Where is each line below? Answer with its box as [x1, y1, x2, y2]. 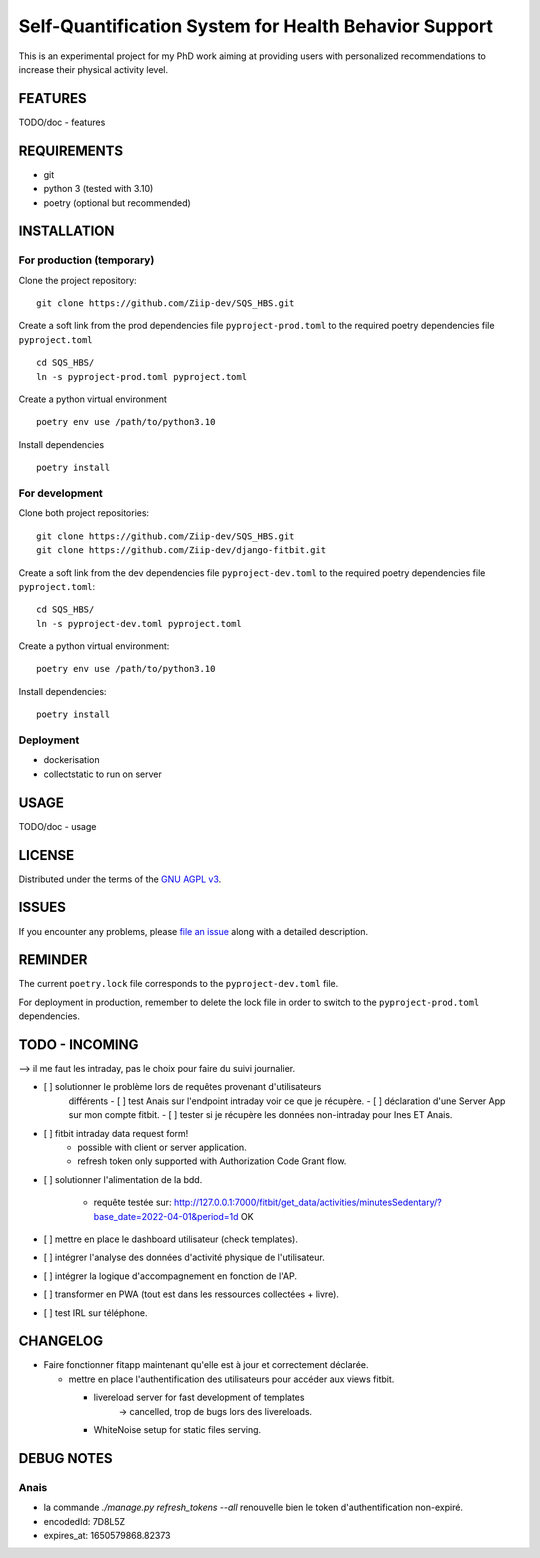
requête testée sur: [93, 1196, 172, 1209]
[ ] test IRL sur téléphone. [43, 1306, 148, 1319]
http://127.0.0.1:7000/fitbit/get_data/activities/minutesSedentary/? [173, 1196, 442, 1209]
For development [18, 486, 104, 500]
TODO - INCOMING [18, 1036, 139, 1053]
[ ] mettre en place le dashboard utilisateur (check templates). [43, 1233, 299, 1245]
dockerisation [43, 754, 100, 766]
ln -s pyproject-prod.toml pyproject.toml [36, 371, 248, 382]
